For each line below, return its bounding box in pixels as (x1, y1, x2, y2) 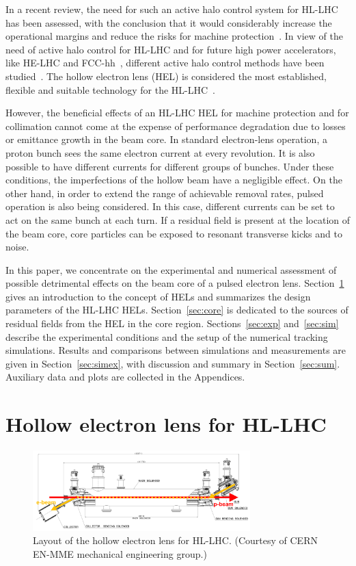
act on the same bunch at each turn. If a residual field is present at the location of (5, 212, 351, 227)
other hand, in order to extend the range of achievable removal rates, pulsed (5, 185, 324, 200)
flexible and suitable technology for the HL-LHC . (5, 82, 215, 97)
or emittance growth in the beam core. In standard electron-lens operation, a (5, 132, 327, 146)
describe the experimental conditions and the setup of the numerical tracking (5, 329, 328, 344)
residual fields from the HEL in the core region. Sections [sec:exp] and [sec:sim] (5, 316, 339, 331)
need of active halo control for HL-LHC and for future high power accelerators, (5, 42, 336, 56)
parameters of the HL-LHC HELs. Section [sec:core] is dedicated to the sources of (5, 303, 348, 317)
